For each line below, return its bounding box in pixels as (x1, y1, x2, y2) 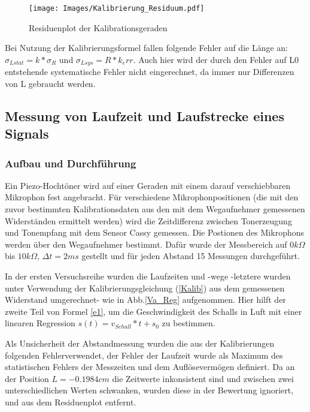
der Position (5, 372, 49, 384)
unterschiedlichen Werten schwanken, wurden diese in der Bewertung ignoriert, (5, 384, 294, 396)
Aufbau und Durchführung (5, 155, 136, 170)
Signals (5, 124, 49, 143)
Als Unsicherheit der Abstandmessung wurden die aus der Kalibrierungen (5, 337, 275, 349)
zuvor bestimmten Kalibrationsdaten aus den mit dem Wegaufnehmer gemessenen (5, 203, 305, 215)
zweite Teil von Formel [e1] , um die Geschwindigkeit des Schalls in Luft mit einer (5, 305, 302, 317)
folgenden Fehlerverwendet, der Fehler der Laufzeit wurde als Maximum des (5, 348, 283, 361)
